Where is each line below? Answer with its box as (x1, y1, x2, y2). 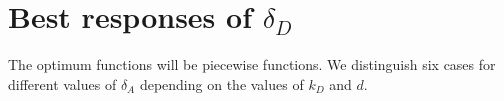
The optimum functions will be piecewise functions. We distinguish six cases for (8, 54, 496, 75)
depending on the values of (139, 73, 304, 94)
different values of (8, 73, 117, 94)
